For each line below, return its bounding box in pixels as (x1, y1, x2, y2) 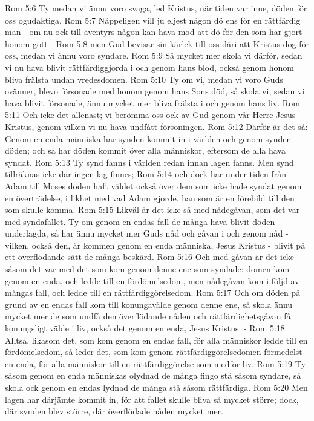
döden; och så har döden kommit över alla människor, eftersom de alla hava (5, 144, 286, 157)
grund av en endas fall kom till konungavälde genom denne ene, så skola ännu (5, 298, 293, 310)
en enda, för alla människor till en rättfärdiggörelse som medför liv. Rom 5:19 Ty (5, 357, 306, 370)
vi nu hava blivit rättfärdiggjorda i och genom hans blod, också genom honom (5, 60, 294, 73)
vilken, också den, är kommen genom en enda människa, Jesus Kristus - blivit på (5, 238, 306, 251)
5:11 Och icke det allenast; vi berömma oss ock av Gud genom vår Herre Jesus (5, 108, 296, 121)
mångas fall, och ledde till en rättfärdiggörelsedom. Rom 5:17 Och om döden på (5, 286, 301, 299)
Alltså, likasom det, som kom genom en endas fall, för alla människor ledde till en (5, 333, 308, 346)
